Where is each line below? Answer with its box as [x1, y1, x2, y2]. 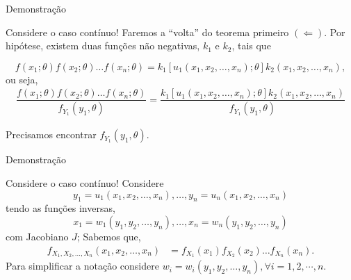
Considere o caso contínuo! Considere [6, 175, 164, 190]
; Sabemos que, [76, 229, 141, 243]
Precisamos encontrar [6, 127, 97, 142]
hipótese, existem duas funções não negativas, [6, 38, 200, 53]
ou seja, [6, 72, 38, 86]
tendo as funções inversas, [6, 201, 115, 215]
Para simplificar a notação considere [6, 258, 159, 273]
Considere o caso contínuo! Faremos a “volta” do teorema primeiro [6, 24, 289, 39]
